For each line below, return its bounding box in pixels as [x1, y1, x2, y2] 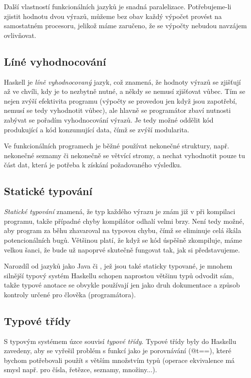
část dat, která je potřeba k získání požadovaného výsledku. [4, 160, 182, 170]
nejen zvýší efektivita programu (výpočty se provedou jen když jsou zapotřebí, [4, 95, 237, 106]
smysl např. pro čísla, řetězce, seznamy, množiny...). [4, 364, 157, 375]
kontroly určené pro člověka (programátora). [4, 289, 136, 299]
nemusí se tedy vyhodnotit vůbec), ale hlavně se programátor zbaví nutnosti [4, 105, 231, 115]
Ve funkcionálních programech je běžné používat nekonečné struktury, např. [4, 141, 229, 151]
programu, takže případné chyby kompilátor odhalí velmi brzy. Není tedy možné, [4, 216, 244, 226]
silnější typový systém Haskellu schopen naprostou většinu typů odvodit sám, [4, 270, 234, 280]
